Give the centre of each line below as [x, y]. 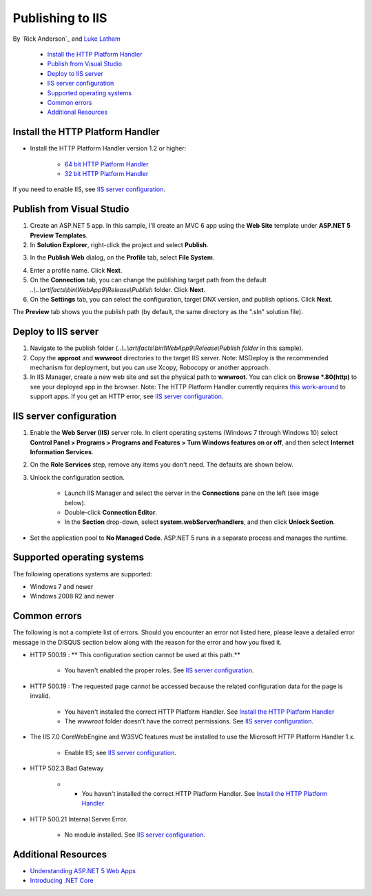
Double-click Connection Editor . [111, 512]
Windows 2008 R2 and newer [72, 596]
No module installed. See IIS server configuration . [135, 835]
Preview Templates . [59, 235]
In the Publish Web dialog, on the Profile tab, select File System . [122, 257]
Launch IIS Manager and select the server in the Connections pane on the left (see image [192, 493]
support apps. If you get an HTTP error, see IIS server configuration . [127, 396]
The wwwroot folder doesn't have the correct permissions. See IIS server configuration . [189, 721]
